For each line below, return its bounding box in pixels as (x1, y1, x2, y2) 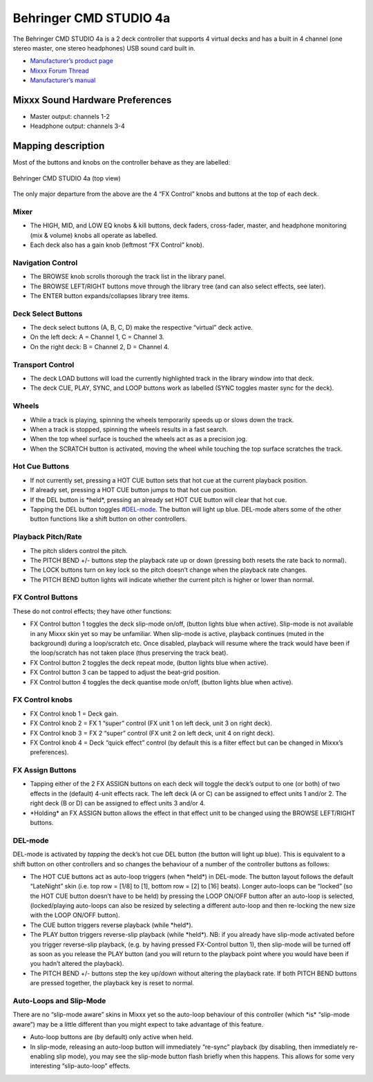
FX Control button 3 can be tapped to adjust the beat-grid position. (30, 668, 220, 677)
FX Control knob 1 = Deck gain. (30, 709, 119, 718)
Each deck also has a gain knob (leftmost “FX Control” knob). (30, 241, 204, 249)
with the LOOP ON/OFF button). (30, 911, 120, 920)
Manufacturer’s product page (30, 57, 114, 65)
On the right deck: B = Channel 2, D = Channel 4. (30, 342, 169, 351)
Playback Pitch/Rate (12, 532, 82, 542)
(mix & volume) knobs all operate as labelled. (30, 231, 158, 239)
